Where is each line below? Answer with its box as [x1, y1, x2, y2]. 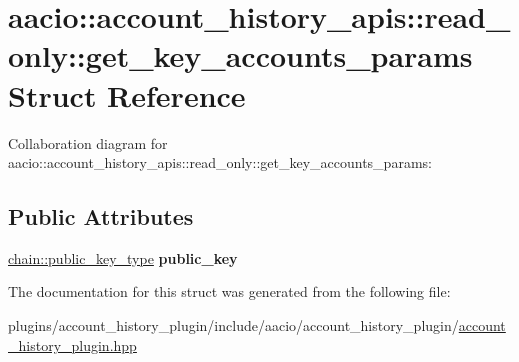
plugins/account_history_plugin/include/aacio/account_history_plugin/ [8, 315, 459, 336]
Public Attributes [8, 201, 194, 232]
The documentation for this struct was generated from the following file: [8, 281, 451, 302]
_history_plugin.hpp [8, 334, 137, 355]
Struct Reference [8, 74, 246, 115]
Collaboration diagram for [8, 132, 168, 153]
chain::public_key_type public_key [8, 247, 238, 268]
